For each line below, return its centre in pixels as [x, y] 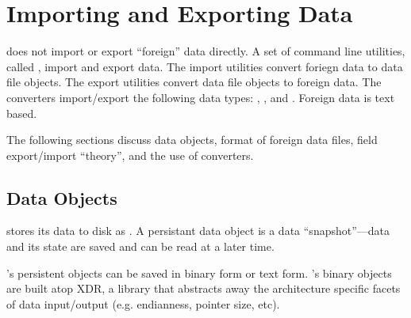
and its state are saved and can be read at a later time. [140, 246]
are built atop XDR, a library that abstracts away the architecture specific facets [204, 288]
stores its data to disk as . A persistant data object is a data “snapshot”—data [198, 231]
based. [22, 113]
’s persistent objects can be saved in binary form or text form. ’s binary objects [199, 273]
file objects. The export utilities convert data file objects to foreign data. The [194, 82]
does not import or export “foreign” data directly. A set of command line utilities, [206, 51]
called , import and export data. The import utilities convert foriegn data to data [205, 66]
